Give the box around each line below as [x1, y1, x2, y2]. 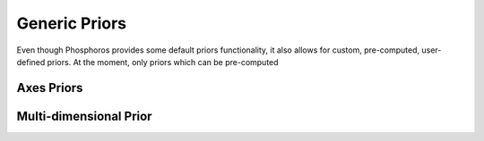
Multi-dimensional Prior [16, 108, 152, 124]
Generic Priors [16, 13, 127, 33]
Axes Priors [16, 80, 83, 95]
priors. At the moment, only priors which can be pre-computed [47, 56, 279, 67]
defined [16, 56, 46, 67]
